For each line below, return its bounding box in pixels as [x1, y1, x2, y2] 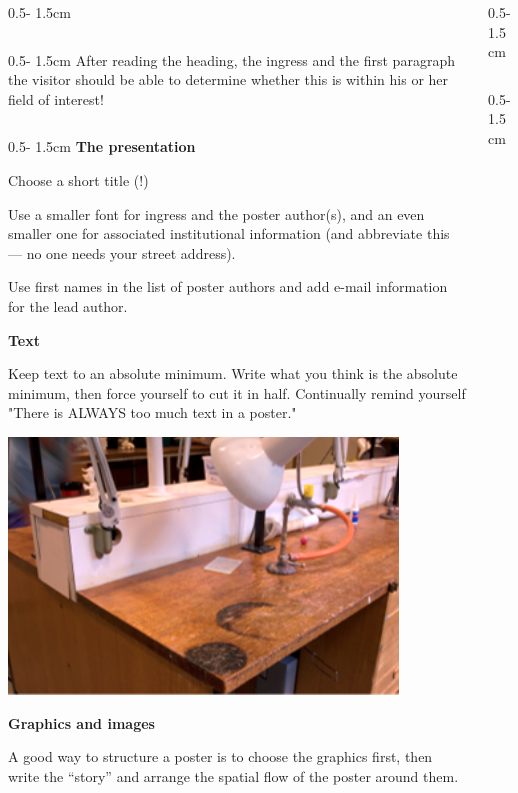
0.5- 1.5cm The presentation [8, 136, 196, 157]
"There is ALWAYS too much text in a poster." [8, 402, 297, 423]
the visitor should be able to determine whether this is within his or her [8, 69, 449, 90]
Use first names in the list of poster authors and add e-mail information [8, 276, 448, 297]
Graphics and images [8, 712, 155, 733]
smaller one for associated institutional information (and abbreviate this [8, 223, 450, 244]
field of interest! [8, 88, 104, 109]
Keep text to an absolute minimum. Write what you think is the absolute [8, 363, 458, 384]
